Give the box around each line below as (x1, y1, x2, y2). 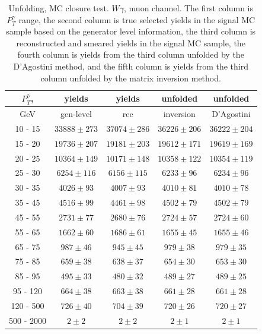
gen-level (60, 108, 92, 119)
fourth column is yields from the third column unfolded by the (17, 48, 244, 61)
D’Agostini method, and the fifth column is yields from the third (13, 59, 248, 72)
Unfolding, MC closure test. (8, 2, 109, 14)
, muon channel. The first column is (124, 2, 253, 14)
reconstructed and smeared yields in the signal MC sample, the (16, 36, 245, 49)
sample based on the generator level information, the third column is (6, 25, 256, 37)
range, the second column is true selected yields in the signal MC (18, 13, 255, 26)
